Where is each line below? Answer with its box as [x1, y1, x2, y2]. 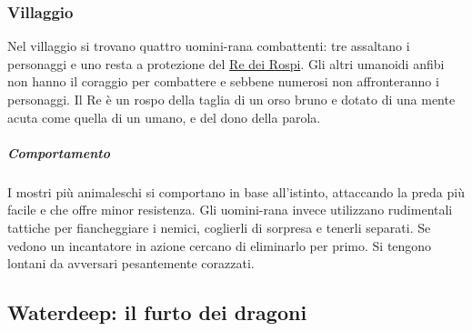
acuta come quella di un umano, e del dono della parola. [7, 107, 321, 126]
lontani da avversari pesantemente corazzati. [7, 254, 255, 273]
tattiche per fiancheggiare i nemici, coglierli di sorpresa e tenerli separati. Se [7, 217, 431, 236]
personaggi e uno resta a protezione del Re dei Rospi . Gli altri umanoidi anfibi [7, 54, 445, 73]
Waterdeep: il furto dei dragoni [7, 298, 307, 326]
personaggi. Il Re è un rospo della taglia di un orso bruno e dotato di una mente [7, 90, 456, 108]
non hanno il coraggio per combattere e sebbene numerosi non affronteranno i [7, 72, 439, 91]
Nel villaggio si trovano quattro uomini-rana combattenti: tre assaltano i [7, 36, 410, 55]
